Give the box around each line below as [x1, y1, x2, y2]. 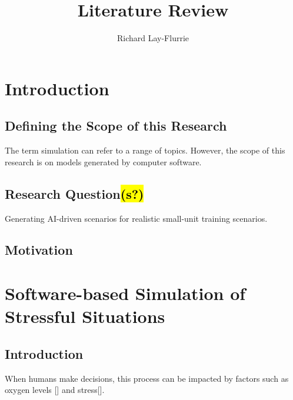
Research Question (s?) [5, 184, 144, 202]
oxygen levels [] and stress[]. [5, 384, 105, 396]
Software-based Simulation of [5, 281, 246, 305]
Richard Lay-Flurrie [116, 32, 189, 44]
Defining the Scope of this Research [5, 116, 227, 135]
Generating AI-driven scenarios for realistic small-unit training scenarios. [5, 212, 268, 224]
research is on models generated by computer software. [5, 155, 202, 168]
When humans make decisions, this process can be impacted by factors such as [5, 372, 289, 384]
